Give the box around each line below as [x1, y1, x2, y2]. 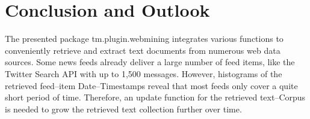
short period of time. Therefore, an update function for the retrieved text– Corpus [5, 91, 306, 103]
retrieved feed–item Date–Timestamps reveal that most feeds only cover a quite [5, 79, 298, 91]
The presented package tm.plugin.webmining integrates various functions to [5, 32, 284, 45]
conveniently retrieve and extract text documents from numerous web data [5, 44, 281, 56]
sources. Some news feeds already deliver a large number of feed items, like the [5, 56, 295, 68]
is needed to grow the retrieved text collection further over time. [5, 102, 242, 115]
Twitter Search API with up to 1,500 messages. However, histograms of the [5, 67, 282, 80]
